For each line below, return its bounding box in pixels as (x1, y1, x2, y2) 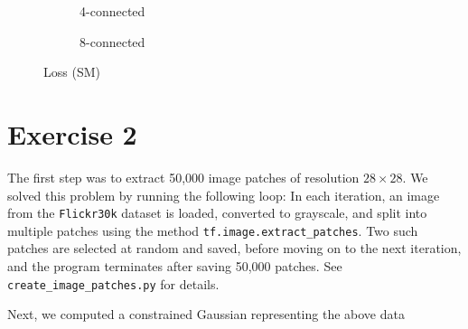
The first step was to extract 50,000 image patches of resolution (7, 167, 360, 186)
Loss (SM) (43, 62, 100, 81)
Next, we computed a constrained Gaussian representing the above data (7, 305, 405, 324)
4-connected (80, 2, 145, 20)
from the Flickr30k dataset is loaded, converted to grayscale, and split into (7, 203, 427, 222)
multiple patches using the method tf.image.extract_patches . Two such (7, 221, 418, 240)
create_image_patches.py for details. (7, 274, 220, 293)
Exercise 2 (7, 115, 137, 152)
